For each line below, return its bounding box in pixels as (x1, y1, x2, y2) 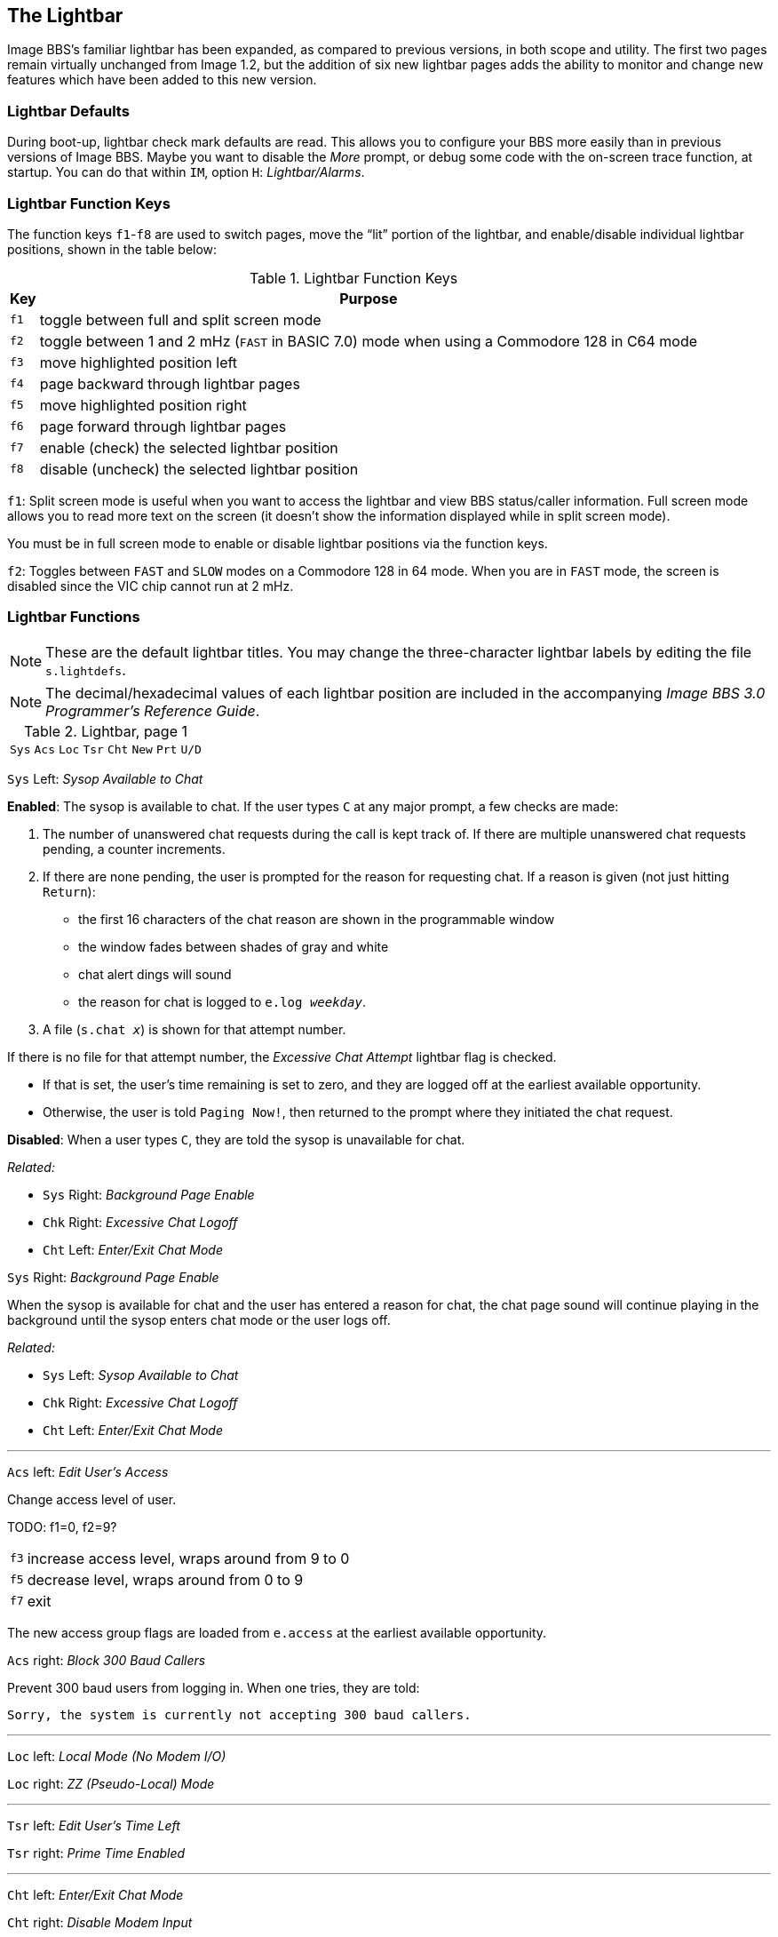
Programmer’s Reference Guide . (45, 701, 260, 720)
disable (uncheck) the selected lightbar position (39, 459, 359, 478)
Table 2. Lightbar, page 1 (23, 721, 187, 740)
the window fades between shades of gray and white (78, 938, 389, 954)
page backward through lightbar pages (39, 374, 300, 393)
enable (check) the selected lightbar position (39, 438, 338, 457)
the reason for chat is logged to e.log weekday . (78, 993, 366, 1009)
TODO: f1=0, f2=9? (7, 1519, 117, 1534)
